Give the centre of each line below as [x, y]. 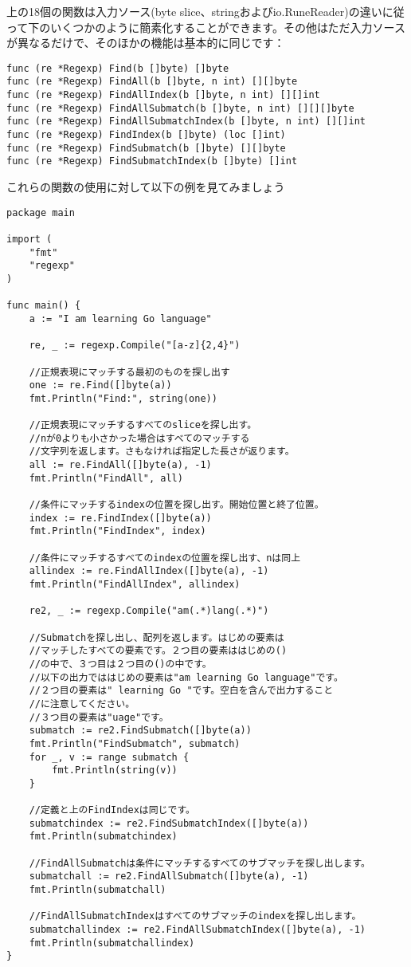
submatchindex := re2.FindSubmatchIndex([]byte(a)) [169, 823]
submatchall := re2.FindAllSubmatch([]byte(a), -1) [169, 877]
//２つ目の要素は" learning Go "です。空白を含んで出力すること [181, 691]
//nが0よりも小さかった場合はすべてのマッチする [139, 438]
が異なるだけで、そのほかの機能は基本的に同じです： [146, 43]
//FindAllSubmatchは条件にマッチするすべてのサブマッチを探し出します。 [200, 863]
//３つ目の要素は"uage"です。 [99, 717]
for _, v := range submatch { [109, 757]
